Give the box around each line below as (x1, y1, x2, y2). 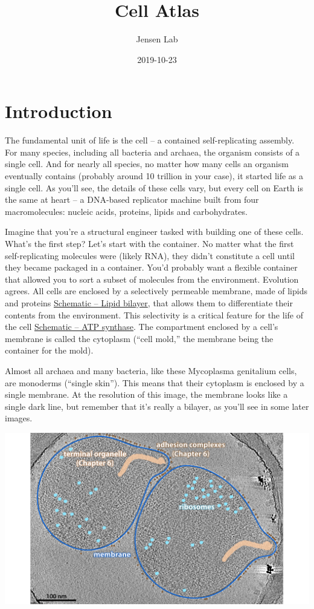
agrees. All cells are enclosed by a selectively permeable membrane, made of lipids (5, 285, 307, 297)
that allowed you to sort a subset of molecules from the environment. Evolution (5, 272, 299, 285)
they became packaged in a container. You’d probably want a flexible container (5, 261, 298, 274)
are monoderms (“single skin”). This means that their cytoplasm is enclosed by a (5, 376, 304, 389)
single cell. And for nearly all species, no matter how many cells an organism (5, 157, 289, 170)
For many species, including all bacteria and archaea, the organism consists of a (5, 145, 300, 158)
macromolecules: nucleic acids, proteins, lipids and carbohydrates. (5, 205, 248, 217)
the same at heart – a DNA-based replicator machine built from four (5, 193, 259, 206)
